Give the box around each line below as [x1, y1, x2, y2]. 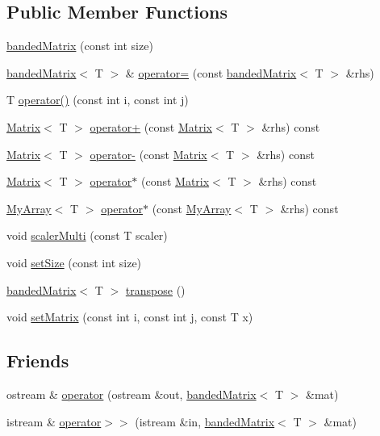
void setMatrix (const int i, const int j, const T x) [6, 308, 253, 325]
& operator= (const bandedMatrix [125, 64, 297, 81]
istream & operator [6, 413, 102, 430]
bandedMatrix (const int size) [6, 37, 153, 54]
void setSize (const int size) [6, 254, 142, 270]
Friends [6, 348, 69, 373]
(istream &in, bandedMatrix [135, 413, 275, 430]
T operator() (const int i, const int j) [6, 91, 189, 108]
